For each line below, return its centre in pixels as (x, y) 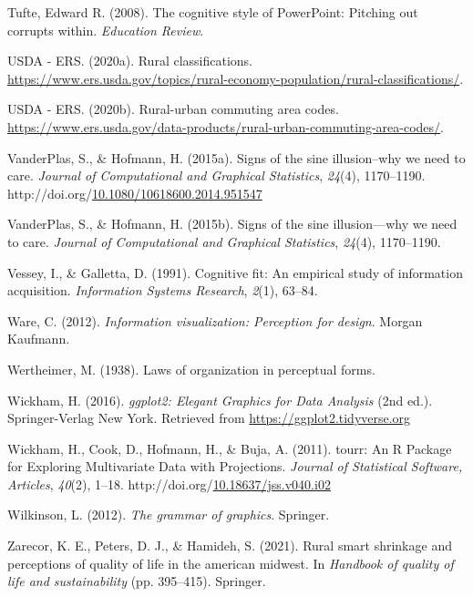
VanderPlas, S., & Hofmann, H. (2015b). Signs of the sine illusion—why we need (232, 224)
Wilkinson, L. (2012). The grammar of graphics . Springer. (169, 515)
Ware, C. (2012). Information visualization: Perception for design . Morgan (215, 320)
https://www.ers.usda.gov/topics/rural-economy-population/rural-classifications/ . (236, 78)
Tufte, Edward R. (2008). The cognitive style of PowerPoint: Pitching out (213, 12)
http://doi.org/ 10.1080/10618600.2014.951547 (135, 193)
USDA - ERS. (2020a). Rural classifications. (130, 61)
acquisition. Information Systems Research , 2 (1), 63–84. (163, 290)
